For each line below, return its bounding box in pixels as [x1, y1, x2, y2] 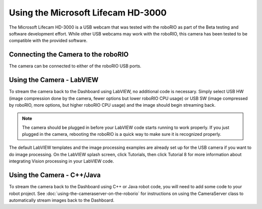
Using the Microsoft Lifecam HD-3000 [9, 7, 167, 18]
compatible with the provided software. [9, 38, 87, 44]
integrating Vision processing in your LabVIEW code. [9, 158, 114, 164]
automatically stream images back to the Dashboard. [9, 197, 115, 203]
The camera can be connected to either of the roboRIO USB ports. [9, 63, 142, 69]
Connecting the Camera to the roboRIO [9, 50, 129, 59]
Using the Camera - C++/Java [9, 171, 101, 179]
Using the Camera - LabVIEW [9, 76, 99, 84]
